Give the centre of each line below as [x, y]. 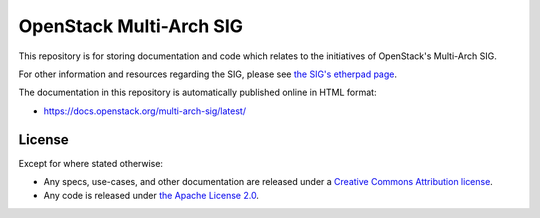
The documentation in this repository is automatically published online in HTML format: [197, 92]
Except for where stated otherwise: [91, 163]
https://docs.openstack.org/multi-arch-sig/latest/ [145, 111]
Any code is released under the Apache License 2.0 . [151, 196]
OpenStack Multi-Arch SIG [131, 26]
